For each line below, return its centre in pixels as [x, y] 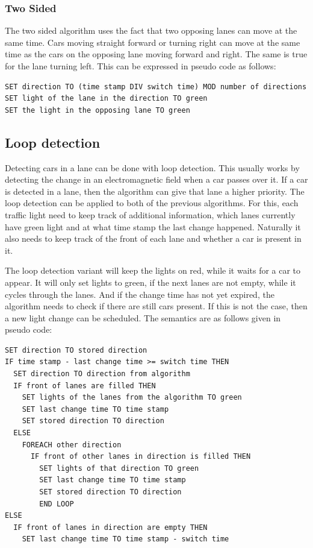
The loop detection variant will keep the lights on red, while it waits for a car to [153, 270]
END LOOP [57, 504]
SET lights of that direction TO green [119, 468]
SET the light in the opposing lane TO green [98, 110]
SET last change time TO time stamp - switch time [126, 539]
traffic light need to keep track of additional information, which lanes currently [150, 214]
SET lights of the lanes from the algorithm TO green [132, 398]
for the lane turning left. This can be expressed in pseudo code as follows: [141, 66]
